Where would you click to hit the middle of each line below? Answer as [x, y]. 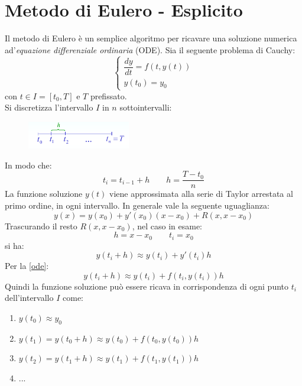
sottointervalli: [146, 107]
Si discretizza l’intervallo [49, 107]
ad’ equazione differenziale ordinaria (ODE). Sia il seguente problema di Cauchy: [150, 49]
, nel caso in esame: [167, 226]
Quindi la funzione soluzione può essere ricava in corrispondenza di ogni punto [147, 286]
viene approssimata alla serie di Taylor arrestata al [201, 194]
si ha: [14, 245]
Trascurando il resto [41, 226]
